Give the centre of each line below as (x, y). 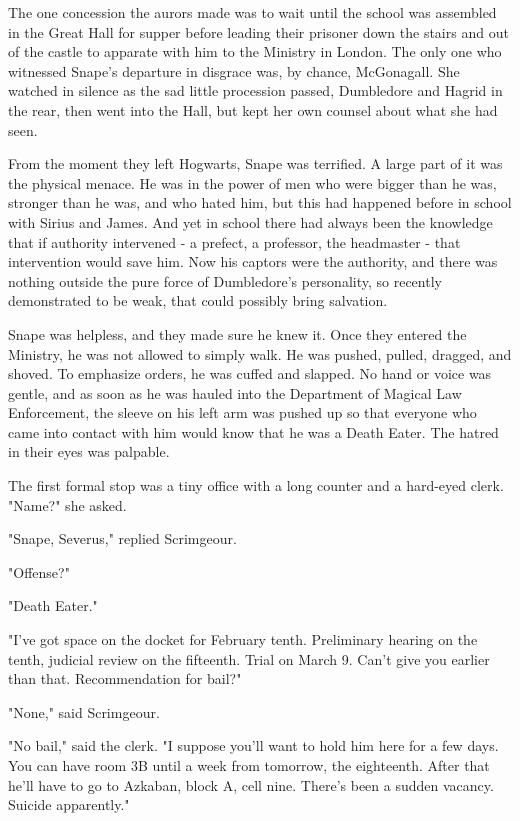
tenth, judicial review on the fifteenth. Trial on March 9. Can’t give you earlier (249, 658)
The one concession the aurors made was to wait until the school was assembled (252, 12)
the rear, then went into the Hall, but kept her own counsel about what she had (253, 109)
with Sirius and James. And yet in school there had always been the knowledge (250, 221)
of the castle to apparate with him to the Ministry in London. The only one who (255, 51)
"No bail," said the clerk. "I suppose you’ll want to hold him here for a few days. (253, 745)
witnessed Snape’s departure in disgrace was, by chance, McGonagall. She (234, 70)
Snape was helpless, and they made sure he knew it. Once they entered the (237, 333)
